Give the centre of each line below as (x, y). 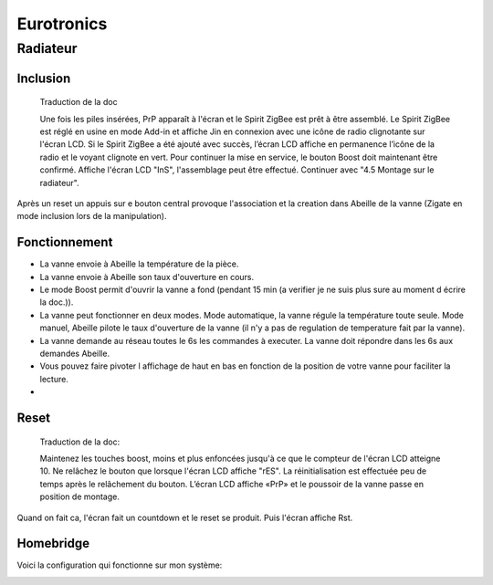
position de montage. (80, 496)
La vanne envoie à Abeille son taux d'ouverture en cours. (147, 277)
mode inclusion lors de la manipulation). (92, 216)
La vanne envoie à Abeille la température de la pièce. (139, 264)
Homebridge (53, 543)
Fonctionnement (65, 242)
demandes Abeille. (74, 353)
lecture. (54, 379)
